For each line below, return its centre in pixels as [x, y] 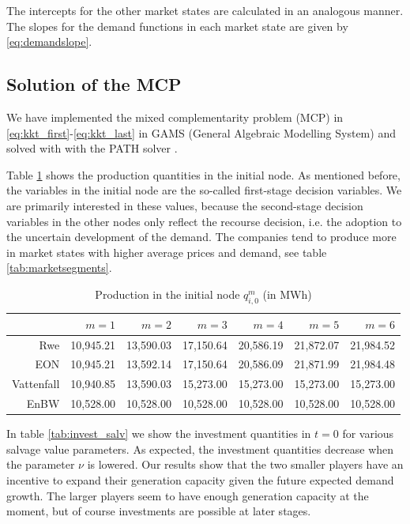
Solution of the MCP [94, 84]
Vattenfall [36, 384]
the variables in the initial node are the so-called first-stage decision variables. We [204, 190]
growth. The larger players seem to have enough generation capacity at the [188, 495]
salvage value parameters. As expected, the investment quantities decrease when [200, 449]
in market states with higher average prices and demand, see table [167, 252]
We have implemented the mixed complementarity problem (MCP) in [175, 117]
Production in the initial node [167, 294]
